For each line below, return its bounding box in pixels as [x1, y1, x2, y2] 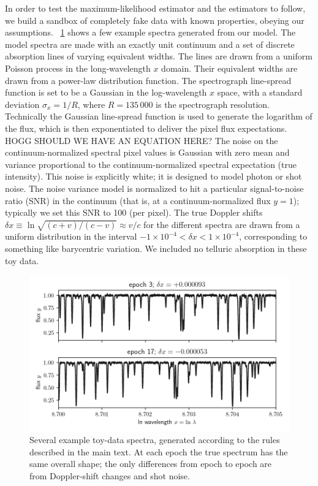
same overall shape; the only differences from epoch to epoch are [29, 457, 272, 470]
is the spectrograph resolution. [156, 97, 270, 110]
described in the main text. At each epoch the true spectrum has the [29, 445, 288, 458]
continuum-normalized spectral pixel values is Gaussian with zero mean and [5, 146, 290, 159]
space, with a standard [217, 86, 303, 99]
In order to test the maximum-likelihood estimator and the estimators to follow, [5, 2, 306, 14]
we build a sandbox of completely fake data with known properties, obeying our [5, 13, 305, 26]
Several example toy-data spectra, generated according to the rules [29, 433, 280, 446]
